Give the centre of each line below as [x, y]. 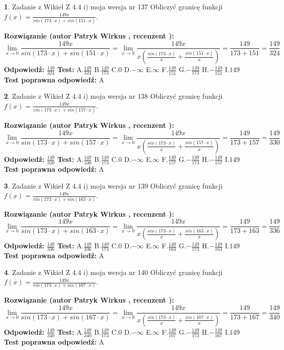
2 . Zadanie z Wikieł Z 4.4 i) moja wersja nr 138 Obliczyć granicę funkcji [113, 96]
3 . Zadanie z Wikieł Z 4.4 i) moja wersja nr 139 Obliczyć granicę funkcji [113, 185]
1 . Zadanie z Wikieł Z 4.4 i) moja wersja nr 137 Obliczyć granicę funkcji [113, 6]
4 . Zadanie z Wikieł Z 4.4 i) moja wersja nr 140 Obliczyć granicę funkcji [113, 272]
